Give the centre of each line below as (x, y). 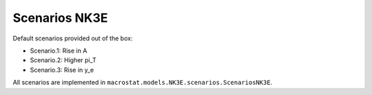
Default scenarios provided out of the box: (73, 38)
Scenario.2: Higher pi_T (63, 60)
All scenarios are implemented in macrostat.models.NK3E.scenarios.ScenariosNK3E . (143, 83)
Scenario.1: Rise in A (59, 51)
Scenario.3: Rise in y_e (62, 70)
